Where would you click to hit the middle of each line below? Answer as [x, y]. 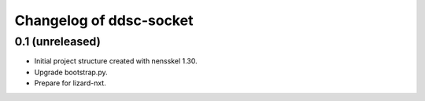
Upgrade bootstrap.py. [71, 72]
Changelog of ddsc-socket [104, 20]
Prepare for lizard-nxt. [70, 83]
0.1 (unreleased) [58, 41]
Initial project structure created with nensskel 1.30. [116, 61]
